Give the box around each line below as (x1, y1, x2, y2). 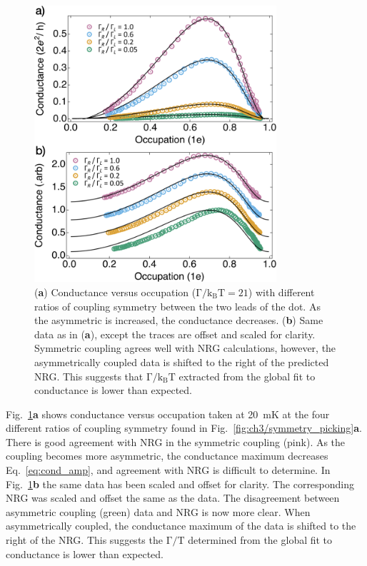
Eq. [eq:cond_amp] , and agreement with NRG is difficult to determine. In (6, 463, 331, 477)
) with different (248, 284, 315, 299)
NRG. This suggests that (34, 368, 144, 383)
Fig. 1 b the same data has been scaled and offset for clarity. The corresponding (6, 476, 355, 491)
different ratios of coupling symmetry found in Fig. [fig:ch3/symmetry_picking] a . (6, 420, 362, 435)
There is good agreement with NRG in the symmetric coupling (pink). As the (6, 434, 346, 449)
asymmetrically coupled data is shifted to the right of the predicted (34, 354, 329, 369)
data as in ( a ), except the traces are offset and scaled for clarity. (34, 326, 316, 341)
